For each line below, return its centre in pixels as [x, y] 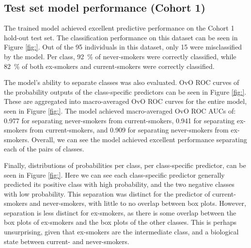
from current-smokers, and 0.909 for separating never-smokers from [129, 130]
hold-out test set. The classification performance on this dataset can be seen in [121, 37]
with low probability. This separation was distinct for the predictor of [107, 193]
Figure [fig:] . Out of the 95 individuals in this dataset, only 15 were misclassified [123, 47]
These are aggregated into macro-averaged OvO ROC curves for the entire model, [125, 101]
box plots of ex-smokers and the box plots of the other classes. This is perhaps [120, 222]
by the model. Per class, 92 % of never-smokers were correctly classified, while [120, 56]
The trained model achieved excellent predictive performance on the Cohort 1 [119, 28]
